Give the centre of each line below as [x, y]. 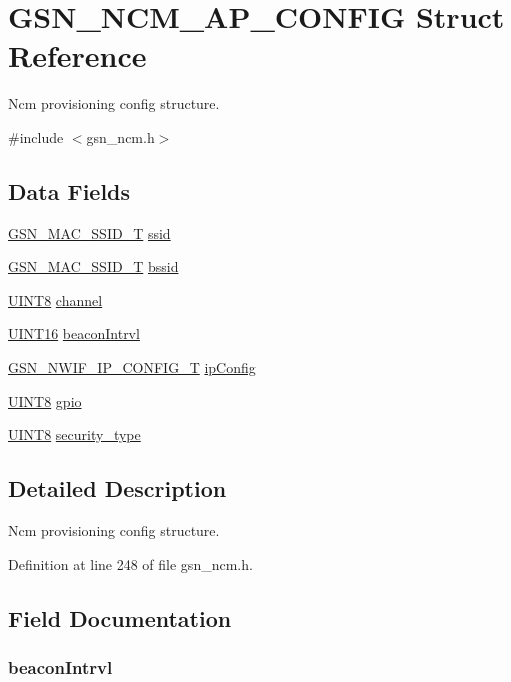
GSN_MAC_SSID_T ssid [89, 232]
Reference [77, 55]
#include [36, 136]
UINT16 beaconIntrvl [74, 333]
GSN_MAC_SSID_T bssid [93, 266]
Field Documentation [120, 617]
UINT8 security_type [74, 434]
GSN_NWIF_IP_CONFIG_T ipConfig [132, 367]
